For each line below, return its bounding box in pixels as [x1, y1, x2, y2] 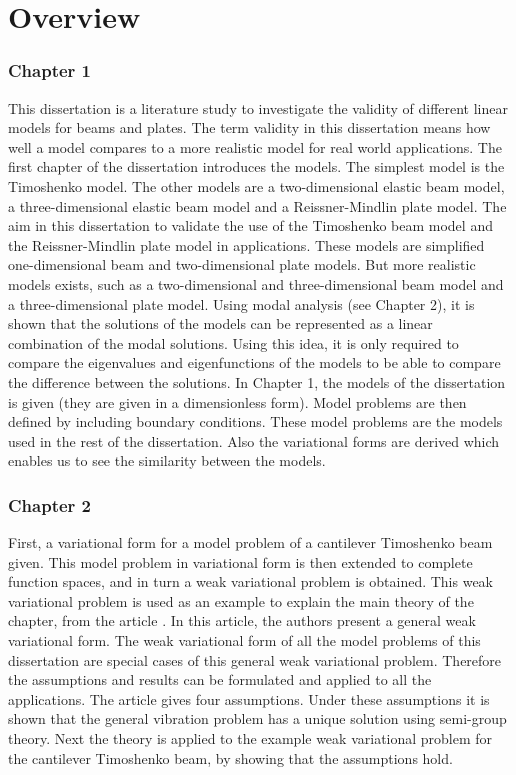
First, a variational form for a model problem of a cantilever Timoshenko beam [8, 532, 493, 553]
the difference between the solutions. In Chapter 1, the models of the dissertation [8, 371, 506, 392]
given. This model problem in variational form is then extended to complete [8, 551, 473, 572]
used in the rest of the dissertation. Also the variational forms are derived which [8, 430, 500, 451]
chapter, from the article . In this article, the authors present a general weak [8, 610, 476, 631]
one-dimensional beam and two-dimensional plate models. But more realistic [8, 254, 476, 275]
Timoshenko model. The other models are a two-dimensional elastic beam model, [8, 175, 505, 196]
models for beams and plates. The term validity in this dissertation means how [8, 117, 491, 138]
